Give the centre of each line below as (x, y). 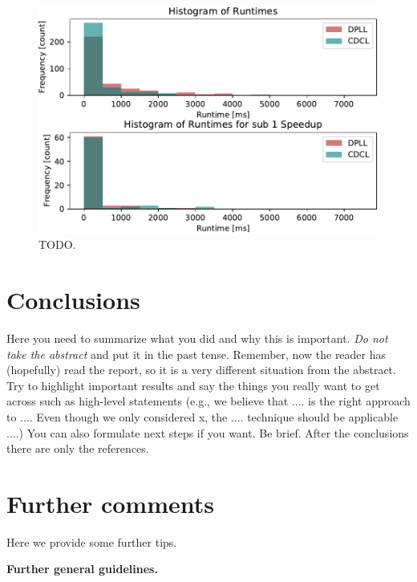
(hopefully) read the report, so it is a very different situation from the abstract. (201, 370)
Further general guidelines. (82, 569)
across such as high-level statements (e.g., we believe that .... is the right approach (208, 401)
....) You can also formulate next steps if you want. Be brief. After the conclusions (208, 432)
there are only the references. (78, 448)
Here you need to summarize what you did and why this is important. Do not (197, 338)
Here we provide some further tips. (92, 541)
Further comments (110, 503)
